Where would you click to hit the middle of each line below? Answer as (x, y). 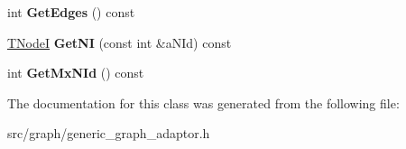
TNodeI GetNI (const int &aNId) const (120, 42)
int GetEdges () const (71, 12)
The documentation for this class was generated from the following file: (203, 102)
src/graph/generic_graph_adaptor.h (109, 133)
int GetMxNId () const (76, 73)
